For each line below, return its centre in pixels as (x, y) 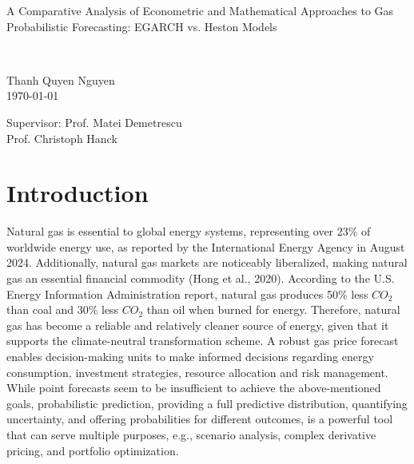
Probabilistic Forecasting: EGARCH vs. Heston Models (142, 26)
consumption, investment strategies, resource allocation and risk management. (197, 372)
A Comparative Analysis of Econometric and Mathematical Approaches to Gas (200, 10)
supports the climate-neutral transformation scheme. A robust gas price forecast (203, 341)
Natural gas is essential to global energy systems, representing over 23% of (189, 231)
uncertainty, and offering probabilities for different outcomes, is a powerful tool (200, 419)
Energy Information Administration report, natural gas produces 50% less (187, 293)
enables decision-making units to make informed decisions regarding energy (190, 357)
